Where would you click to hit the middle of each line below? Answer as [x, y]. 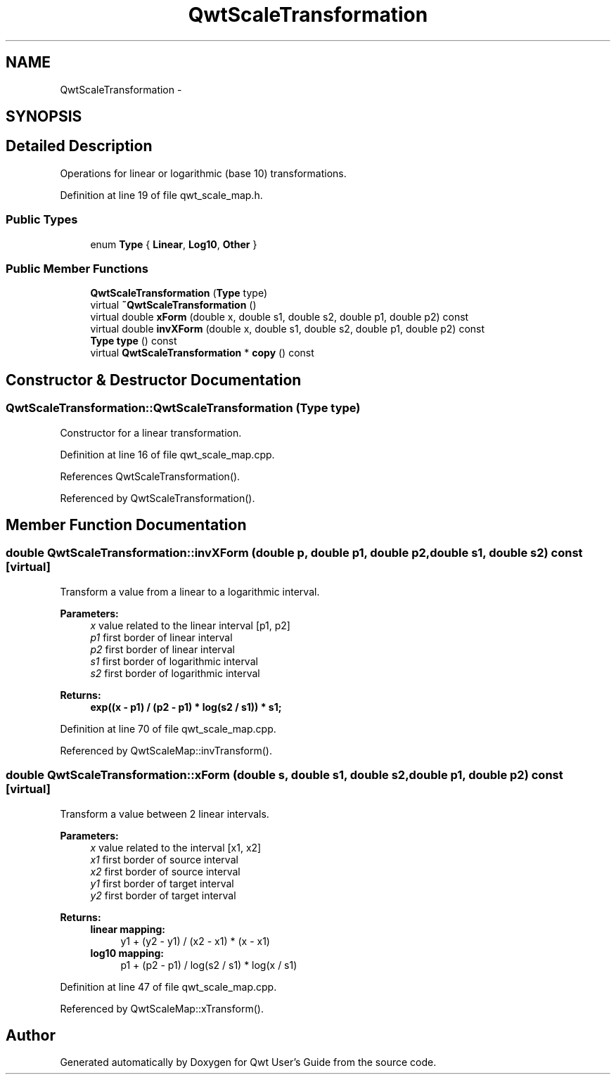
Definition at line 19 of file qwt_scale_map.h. [161, 195]
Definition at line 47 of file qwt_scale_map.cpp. [168, 986]
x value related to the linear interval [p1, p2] [190, 625]
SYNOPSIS [44, 117]
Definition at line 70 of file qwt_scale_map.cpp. [168, 728]
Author [31, 1035]
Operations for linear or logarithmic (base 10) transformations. [203, 173]
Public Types [42, 220]
